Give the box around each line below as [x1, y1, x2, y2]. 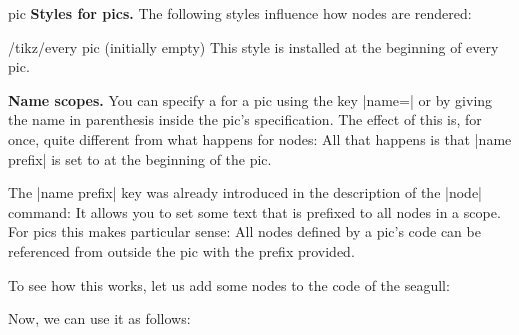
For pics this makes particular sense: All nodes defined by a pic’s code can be [8, 221, 481, 242]
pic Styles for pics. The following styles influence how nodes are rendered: [8, 3, 472, 23]
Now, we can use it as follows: [8, 308, 191, 329]
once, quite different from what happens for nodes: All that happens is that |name [8, 128, 512, 149]
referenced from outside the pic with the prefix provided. [8, 240, 355, 261]
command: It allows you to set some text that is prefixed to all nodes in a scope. [8, 201, 501, 222]
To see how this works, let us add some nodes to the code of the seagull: [8, 274, 450, 295]
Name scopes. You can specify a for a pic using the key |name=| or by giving [8, 89, 493, 110]
